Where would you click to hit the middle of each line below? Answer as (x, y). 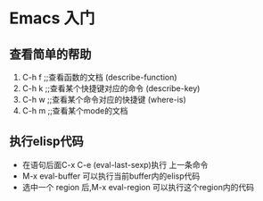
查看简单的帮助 (50, 54)
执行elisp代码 (46, 142)
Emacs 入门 (52, 18)
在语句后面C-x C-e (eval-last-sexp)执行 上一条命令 (115, 164)
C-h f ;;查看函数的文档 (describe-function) (99, 77)
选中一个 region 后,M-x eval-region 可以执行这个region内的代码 (138, 187)
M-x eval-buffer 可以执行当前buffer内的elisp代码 (111, 176)
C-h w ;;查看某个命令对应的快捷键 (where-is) (104, 100)
